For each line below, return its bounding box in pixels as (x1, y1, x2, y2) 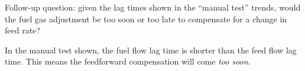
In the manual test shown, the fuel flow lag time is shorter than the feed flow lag (5, 43, 297, 56)
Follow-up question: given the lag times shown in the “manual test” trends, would (5, 1, 301, 13)
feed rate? (5, 24, 40, 36)
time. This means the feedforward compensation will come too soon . (5, 55, 251, 67)
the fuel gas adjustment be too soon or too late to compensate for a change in (5, 12, 287, 25)
